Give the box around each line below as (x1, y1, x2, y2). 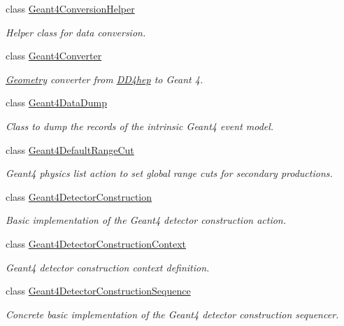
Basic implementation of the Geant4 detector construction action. (6, 213, 287, 227)
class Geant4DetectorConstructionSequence (6, 283, 191, 298)
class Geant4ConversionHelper (6, 1, 135, 15)
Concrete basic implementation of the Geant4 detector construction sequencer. (6, 306, 339, 321)
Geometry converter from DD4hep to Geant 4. (6, 71, 203, 86)
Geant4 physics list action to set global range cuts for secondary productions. (6, 166, 333, 180)
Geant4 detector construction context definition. (6, 260, 210, 274)
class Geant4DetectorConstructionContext (6, 236, 187, 250)
